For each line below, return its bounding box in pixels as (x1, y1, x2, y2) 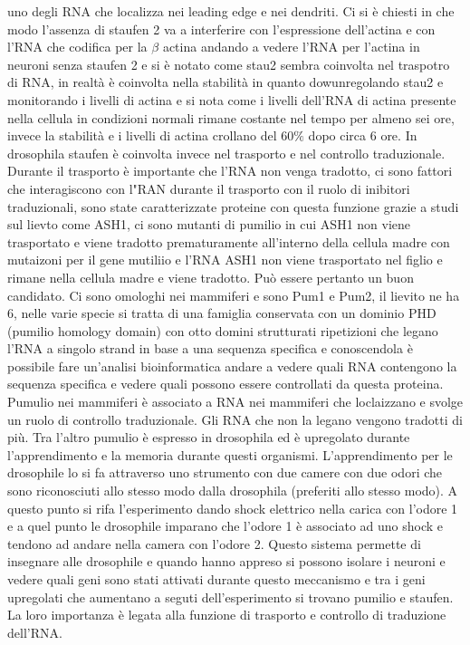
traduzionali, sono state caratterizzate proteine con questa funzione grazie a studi (7, 197, 459, 216)
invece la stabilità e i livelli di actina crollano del (7, 126, 277, 145)
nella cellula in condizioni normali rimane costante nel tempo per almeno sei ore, (7, 108, 455, 127)
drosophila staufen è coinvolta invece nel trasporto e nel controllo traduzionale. (7, 143, 446, 162)
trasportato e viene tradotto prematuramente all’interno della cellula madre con (7, 232, 450, 251)
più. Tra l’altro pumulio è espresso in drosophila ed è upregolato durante (7, 428, 410, 447)
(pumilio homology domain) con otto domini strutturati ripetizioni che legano (7, 321, 438, 340)
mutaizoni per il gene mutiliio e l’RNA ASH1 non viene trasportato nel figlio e (7, 250, 443, 269)
